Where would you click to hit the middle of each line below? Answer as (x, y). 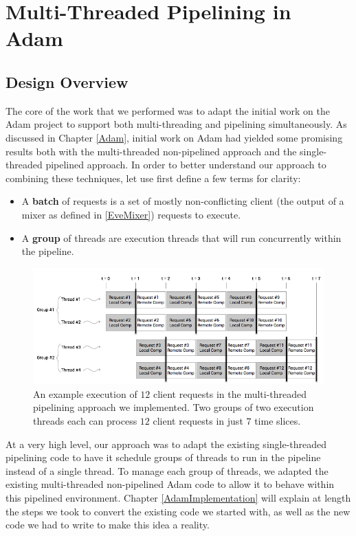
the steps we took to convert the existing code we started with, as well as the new (178, 511)
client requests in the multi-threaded (230, 393)
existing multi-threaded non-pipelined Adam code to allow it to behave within (170, 484)
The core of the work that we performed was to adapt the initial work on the (168, 110)
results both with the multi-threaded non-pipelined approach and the (151, 151)
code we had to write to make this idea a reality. (108, 525)
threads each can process (85, 420)
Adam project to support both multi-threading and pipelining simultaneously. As (176, 124)
